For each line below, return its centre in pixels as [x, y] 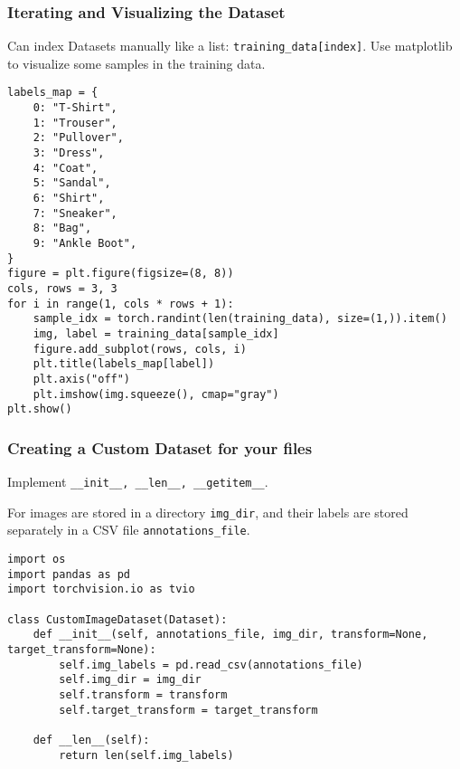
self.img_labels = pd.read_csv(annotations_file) [211, 665]
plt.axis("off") [82, 379]
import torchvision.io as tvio [101, 589]
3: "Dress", [69, 153]
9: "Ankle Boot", [85, 244]
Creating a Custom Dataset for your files [160, 447]
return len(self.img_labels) [146, 755]
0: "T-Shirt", [75, 108]
